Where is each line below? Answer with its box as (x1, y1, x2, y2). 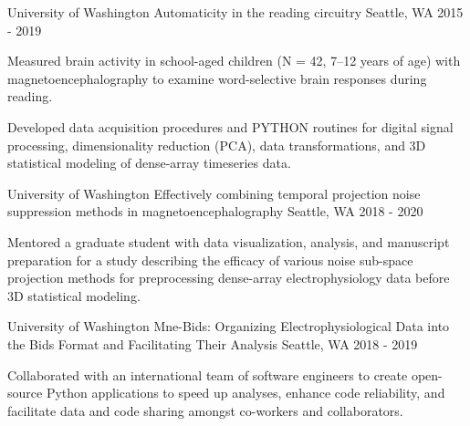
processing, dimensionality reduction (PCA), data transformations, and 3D (7, 135, 426, 154)
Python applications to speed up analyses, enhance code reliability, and (46, 383, 445, 402)
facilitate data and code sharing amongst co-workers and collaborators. (7, 400, 403, 420)
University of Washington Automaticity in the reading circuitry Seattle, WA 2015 (7, 3, 464, 21)
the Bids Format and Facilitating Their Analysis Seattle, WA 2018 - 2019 (7, 334, 418, 353)
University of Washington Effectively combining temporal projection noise (7, 183, 421, 203)
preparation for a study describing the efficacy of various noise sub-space (7, 250, 413, 269)
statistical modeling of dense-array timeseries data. (7, 153, 291, 172)
